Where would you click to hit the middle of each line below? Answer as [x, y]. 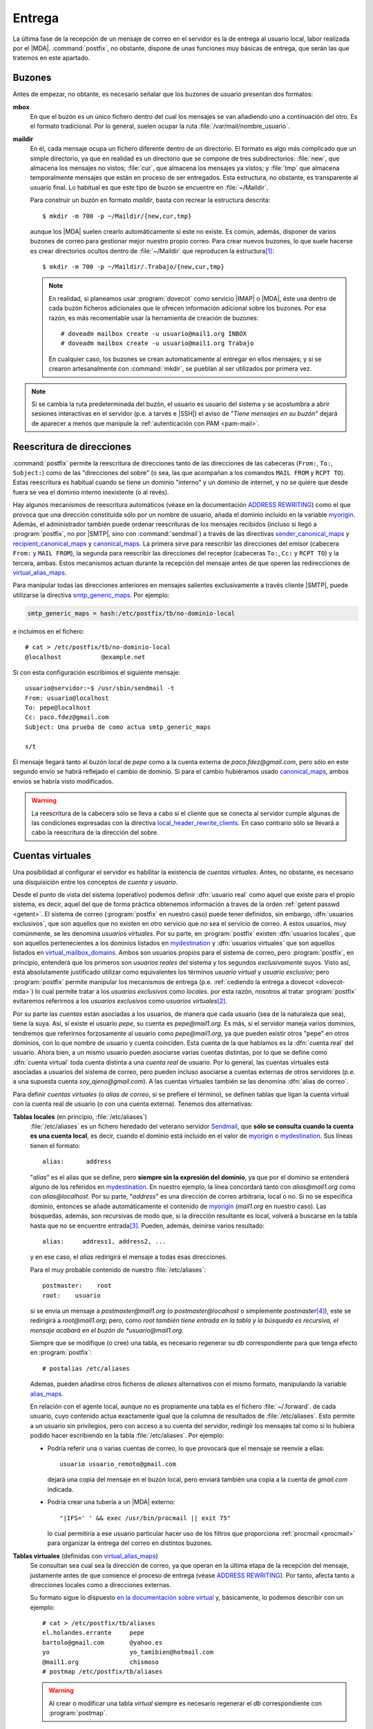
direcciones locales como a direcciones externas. [101, 1584]
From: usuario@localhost [67, 698]
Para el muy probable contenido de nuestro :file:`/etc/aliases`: [118, 1270]
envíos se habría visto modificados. [63, 781]
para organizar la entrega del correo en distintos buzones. [130, 1543]
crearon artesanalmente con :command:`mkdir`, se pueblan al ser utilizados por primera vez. [180, 369]
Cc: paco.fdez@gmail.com [67, 717]
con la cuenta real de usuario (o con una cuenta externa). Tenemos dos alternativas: [133, 1104]
